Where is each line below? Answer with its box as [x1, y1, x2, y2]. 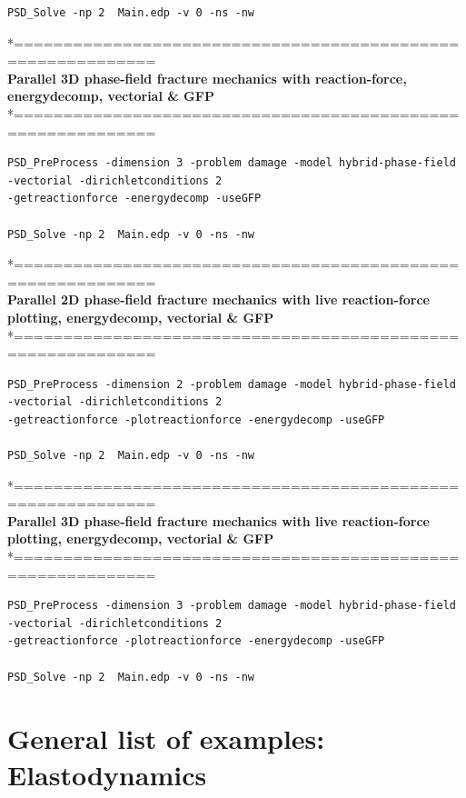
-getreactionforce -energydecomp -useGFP [7, 192, 262, 205]
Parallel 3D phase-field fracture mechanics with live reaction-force [7, 511, 430, 530]
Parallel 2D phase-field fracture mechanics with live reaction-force [7, 290, 430, 309]
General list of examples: [7, 720, 325, 757]
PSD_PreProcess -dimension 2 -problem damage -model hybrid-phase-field [7, 377, 456, 391]
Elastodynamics [7, 755, 207, 793]
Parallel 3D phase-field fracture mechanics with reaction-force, [7, 68, 407, 87]
